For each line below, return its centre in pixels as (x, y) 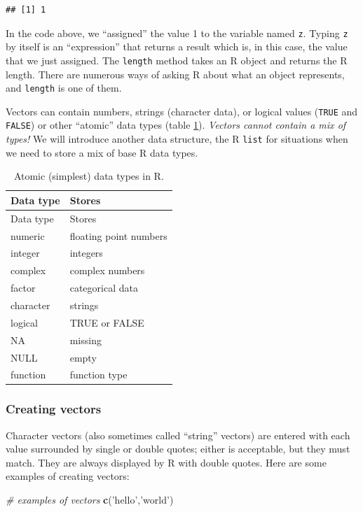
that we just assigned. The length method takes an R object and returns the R (177, 60)
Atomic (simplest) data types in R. (89, 176)
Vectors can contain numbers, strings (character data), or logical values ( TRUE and (182, 111)
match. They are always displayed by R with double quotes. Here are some (166, 462)
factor (23, 288)
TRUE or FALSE (107, 322)
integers (86, 253)
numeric (28, 235)
